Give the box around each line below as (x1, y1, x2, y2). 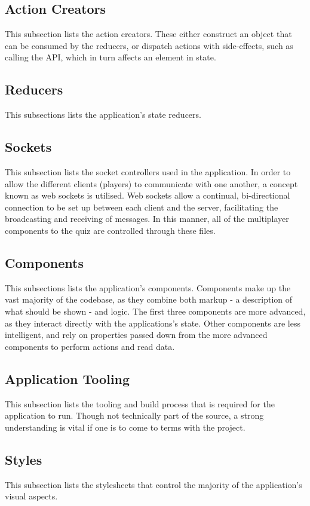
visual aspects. (5, 490, 58, 502)
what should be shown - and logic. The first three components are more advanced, (5, 304, 306, 317)
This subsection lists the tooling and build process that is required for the (5, 397, 275, 410)
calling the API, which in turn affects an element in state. (5, 51, 216, 63)
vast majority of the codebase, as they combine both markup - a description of (5, 293, 293, 306)
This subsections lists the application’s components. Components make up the (5, 281, 291, 294)
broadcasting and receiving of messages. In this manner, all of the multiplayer (5, 212, 289, 225)
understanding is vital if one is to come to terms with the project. (5, 420, 245, 433)
